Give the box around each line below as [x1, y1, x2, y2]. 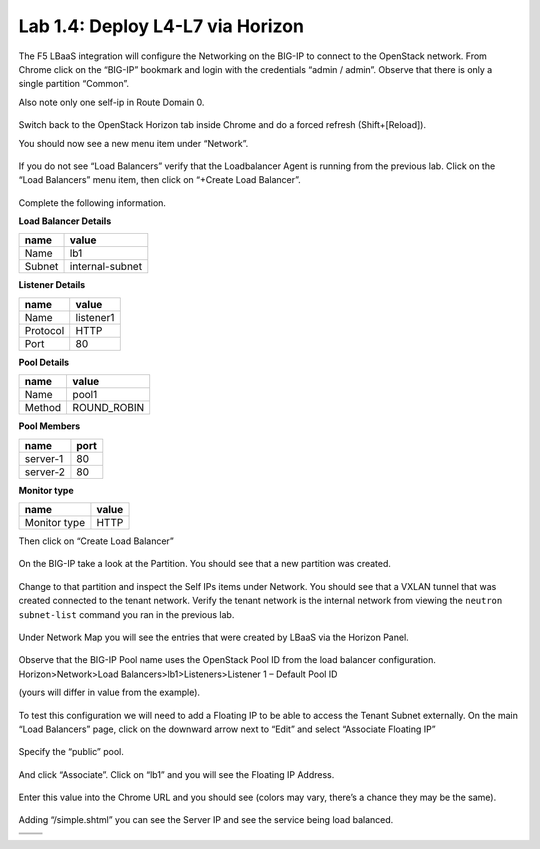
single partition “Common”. [18, 78, 130, 90]
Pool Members [18, 420, 81, 432]
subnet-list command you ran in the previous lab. [18, 608, 235, 620]
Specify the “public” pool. [18, 746, 124, 758]
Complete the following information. [18, 196, 167, 209]
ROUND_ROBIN [72, 401, 145, 415]
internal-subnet [69, 260, 143, 274]
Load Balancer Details [18, 215, 112, 227]
